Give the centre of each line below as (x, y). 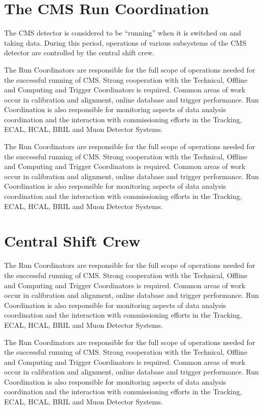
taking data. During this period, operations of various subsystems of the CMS (125, 42)
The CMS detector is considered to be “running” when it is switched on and (123, 33)
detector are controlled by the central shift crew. (79, 53)
